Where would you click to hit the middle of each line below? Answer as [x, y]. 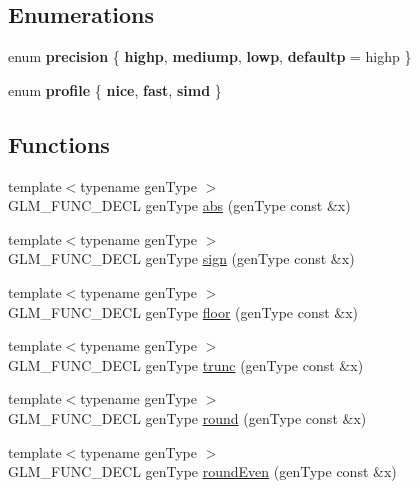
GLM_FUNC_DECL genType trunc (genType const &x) [186, 364]
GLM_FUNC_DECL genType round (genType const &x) [187, 417]
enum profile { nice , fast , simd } [115, 89]
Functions [59, 143]
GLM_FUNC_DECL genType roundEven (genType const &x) [202, 471]
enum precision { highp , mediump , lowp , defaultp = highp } [210, 56]
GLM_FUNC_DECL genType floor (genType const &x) [183, 311]
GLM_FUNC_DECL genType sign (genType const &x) [181, 258]
